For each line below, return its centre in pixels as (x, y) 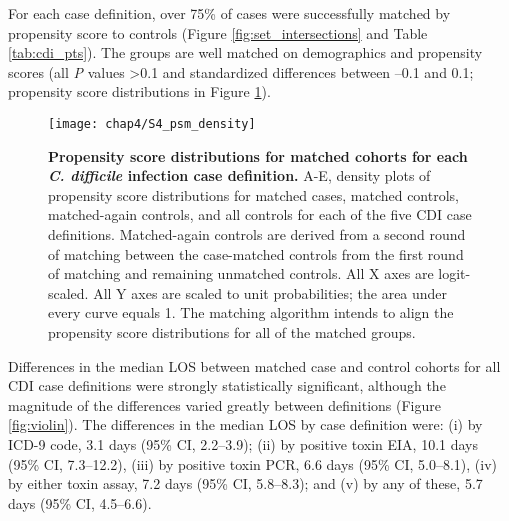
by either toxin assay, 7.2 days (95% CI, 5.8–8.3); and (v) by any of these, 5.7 (245, 483)
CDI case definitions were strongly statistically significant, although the (227, 385)
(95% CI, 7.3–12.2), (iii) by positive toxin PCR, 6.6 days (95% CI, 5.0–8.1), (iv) (252, 463)
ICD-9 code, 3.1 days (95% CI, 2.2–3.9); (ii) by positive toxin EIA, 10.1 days (243, 443)
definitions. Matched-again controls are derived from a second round (257, 234)
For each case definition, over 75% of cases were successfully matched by (229, 13)
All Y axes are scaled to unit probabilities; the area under (270, 292)
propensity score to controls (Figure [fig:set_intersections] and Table (218, 32)
